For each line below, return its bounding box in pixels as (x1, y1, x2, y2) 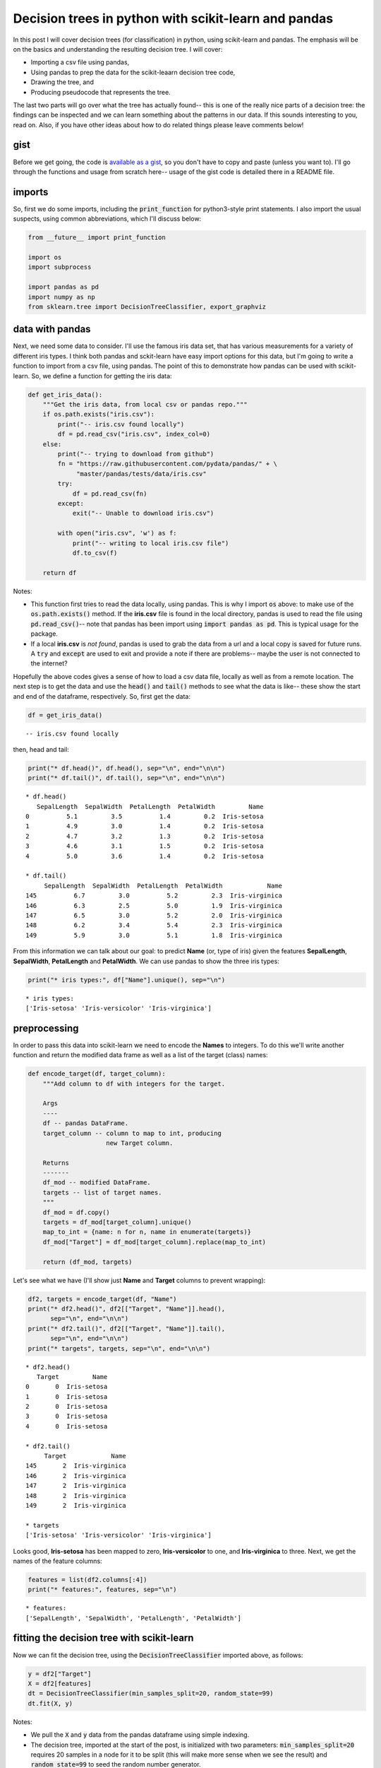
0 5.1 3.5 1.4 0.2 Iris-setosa (25, 813, 264, 820)
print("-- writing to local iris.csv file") (72, 539, 229, 547)
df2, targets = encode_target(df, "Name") (28, 1295, 177, 1303)
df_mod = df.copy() (42, 1208, 111, 1216)
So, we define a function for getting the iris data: (31, 371, 172, 380)
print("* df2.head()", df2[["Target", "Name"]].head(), (28, 1305, 226, 1313)
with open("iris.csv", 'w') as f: (57, 529, 177, 537)
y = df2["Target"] (28, 1670, 92, 1677)
